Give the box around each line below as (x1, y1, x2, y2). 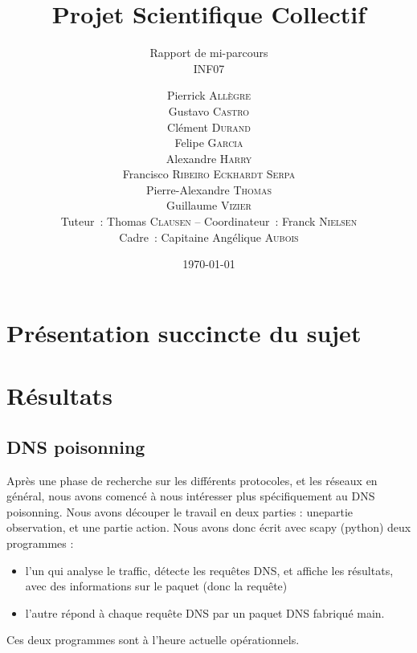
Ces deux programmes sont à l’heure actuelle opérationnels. (6, 631, 300, 648)
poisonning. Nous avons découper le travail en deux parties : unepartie (6, 503, 353, 520)
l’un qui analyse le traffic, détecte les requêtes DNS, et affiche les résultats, (25, 561, 394, 578)
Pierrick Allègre (166, 87, 251, 104)
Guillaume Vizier (166, 197, 251, 214)
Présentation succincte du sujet (6, 316, 362, 349)
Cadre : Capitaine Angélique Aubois (119, 228, 299, 245)
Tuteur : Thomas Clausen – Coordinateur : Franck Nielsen (60, 213, 358, 230)
